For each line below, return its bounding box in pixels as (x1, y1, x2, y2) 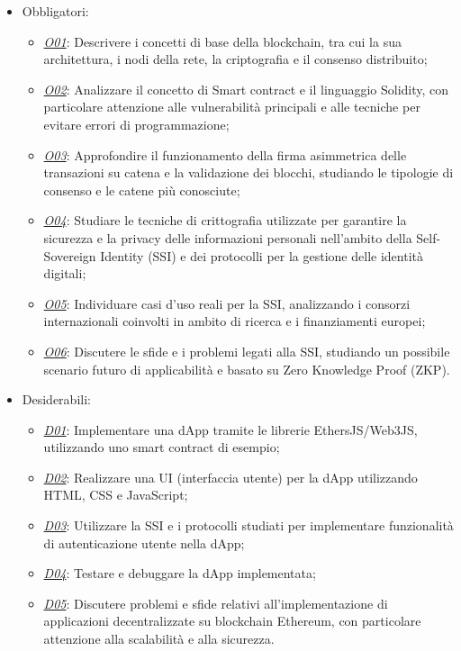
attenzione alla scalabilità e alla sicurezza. (43, 629, 275, 648)
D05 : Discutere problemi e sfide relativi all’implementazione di (43, 593, 388, 612)
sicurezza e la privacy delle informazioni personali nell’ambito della (43, 228, 412, 247)
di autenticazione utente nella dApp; (43, 533, 245, 552)
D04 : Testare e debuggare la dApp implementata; (43, 564, 316, 583)
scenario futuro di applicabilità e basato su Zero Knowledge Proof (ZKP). (43, 359, 450, 378)
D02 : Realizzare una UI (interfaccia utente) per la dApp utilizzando (43, 467, 418, 486)
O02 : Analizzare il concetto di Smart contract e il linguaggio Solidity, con (43, 79, 449, 98)
